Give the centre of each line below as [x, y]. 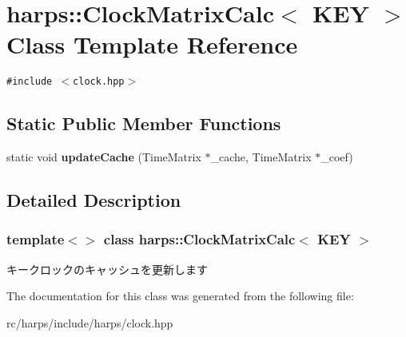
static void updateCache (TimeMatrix [104, 157]
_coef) [337, 157]
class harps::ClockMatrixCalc [199, 239]
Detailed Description [94, 200]
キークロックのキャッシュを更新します [107, 269]
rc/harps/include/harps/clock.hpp [90, 322]
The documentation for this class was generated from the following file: [180, 296]
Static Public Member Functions [144, 123]
